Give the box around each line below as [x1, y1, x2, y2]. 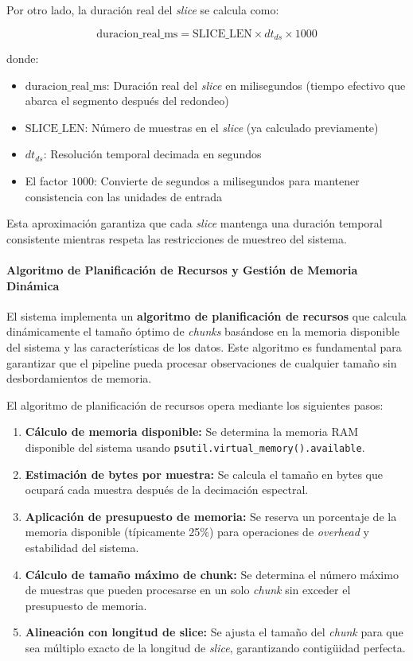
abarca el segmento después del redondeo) [25, 92, 229, 109]
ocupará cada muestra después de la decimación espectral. [25, 481, 309, 498]
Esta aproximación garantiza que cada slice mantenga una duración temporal [6, 215, 383, 231]
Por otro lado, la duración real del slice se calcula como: [6, 2, 279, 17]
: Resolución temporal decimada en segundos [43, 146, 262, 162]
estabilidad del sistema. [25, 539, 139, 555]
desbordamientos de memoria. [6, 370, 152, 387]
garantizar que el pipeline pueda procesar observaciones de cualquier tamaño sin [6, 354, 397, 371]
